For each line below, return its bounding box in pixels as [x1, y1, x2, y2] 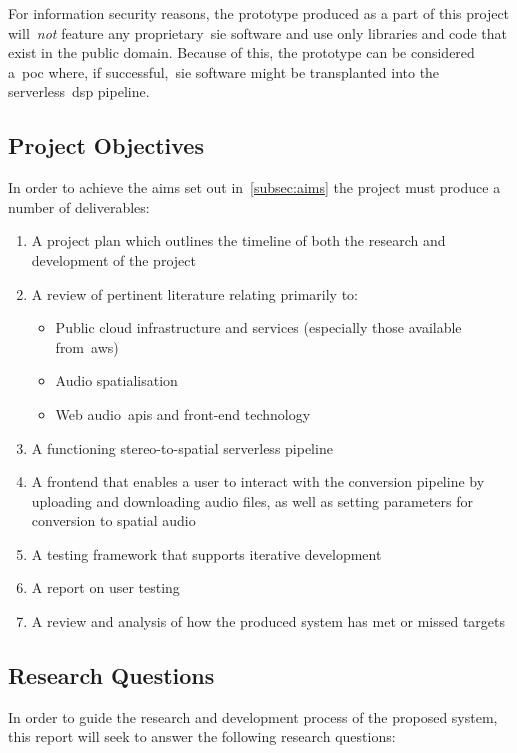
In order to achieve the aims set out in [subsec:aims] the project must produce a [8, 177, 501, 198]
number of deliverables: [8, 196, 150, 217]
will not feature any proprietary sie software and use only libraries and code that [8, 22, 508, 43]
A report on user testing [31, 577, 180, 598]
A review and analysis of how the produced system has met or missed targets [31, 611, 506, 632]
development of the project [31, 249, 196, 270]
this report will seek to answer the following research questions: [8, 726, 396, 747]
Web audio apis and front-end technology [55, 403, 311, 424]
